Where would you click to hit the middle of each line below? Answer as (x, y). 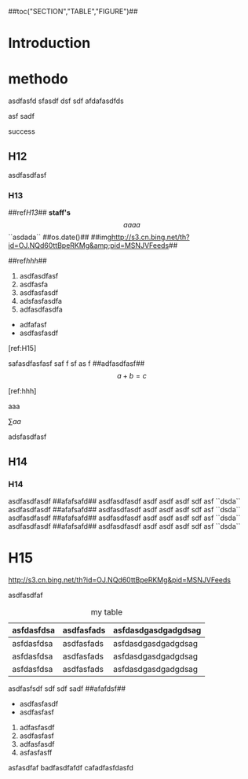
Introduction (49, 43)
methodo (38, 79)
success (22, 131)
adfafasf (33, 325)
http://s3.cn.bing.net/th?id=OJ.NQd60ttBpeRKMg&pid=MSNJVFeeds (120, 580)
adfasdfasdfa (41, 309)
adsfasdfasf (27, 437)
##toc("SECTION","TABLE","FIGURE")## (73, 11)
